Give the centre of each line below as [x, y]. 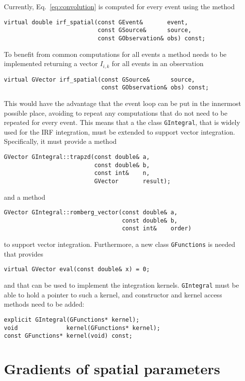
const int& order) [157, 229]
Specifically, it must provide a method [60, 141]
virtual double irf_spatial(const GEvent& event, [96, 22]
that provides [24, 253]
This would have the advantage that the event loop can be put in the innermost [123, 103]
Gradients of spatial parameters [112, 369]
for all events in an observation [158, 63]
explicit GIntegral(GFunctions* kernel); [72, 320]
